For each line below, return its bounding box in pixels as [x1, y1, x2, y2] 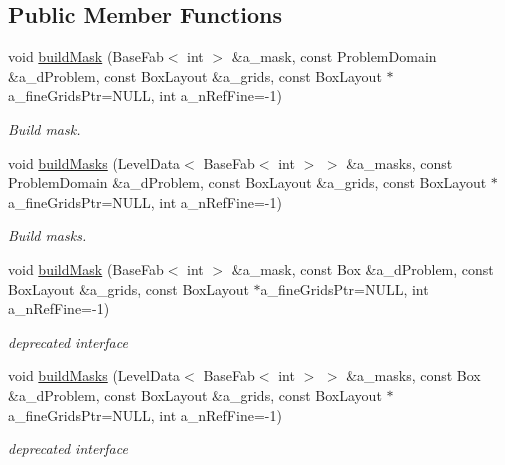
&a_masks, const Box [346, 365, 481, 386]
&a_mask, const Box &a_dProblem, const [231, 258, 494, 279]
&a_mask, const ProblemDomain [231, 46, 437, 67]
